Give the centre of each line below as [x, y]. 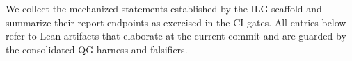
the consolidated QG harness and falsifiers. [97, 49]
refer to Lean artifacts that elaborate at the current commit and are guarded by [176, 36]
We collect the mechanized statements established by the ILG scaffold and [164, 8]
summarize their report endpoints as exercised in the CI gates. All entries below [176, 22]
